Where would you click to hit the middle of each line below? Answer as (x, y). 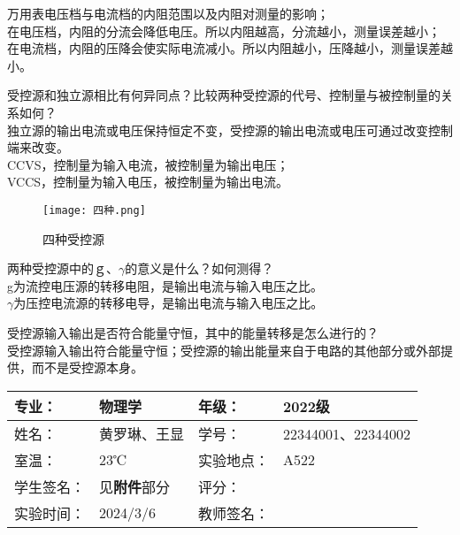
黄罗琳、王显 (142, 433)
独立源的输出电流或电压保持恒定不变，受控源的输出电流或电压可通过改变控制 (230, 130)
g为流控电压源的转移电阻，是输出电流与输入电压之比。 (165, 285)
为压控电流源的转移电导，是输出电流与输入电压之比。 (169, 303)
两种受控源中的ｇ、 (63, 268)
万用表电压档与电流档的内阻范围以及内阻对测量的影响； (168, 13)
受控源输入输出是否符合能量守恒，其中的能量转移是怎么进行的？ (193, 332)
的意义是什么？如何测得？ (199, 268)
